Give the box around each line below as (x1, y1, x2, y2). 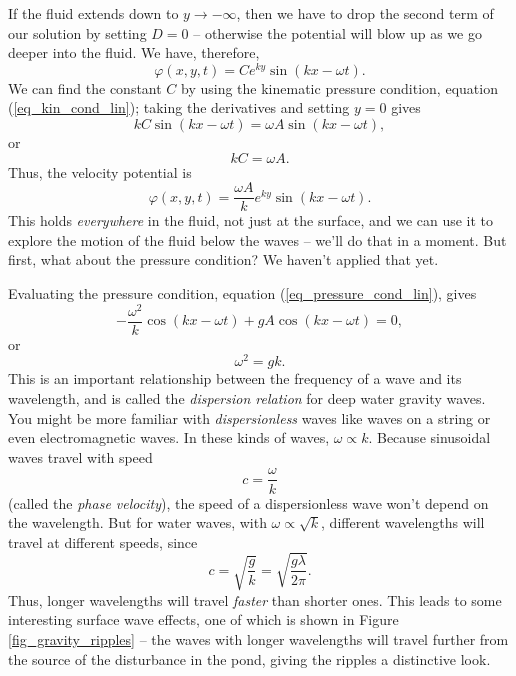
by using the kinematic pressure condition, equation (181, 77, 498, 98)
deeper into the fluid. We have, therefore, (8, 42, 260, 63)
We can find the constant (8, 77, 162, 98)
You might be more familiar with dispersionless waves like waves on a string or (8, 407, 491, 428)
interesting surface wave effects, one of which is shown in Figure (8, 609, 399, 630)
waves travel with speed (8, 446, 153, 467)
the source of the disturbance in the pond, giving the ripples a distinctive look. (8, 648, 491, 669)
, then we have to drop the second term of (236, 3, 494, 23)
